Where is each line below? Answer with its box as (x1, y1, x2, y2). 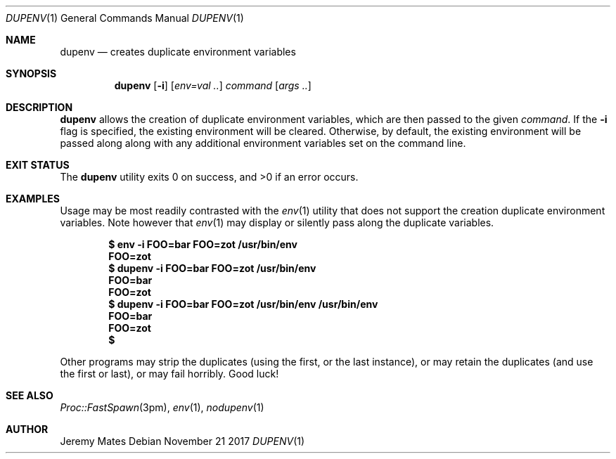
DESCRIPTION (6, 101, 73, 113)
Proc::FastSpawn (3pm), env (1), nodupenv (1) (60, 401, 264, 413)
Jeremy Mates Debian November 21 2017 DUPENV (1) (60, 435, 305, 447)
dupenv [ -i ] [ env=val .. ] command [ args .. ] (114, 79, 312, 91)
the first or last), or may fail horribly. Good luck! (60, 368, 279, 380)
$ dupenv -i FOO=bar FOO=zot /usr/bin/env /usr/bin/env (108, 298, 378, 310)
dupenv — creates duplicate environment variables (60, 46, 296, 58)
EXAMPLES (6, 193, 60, 205)
